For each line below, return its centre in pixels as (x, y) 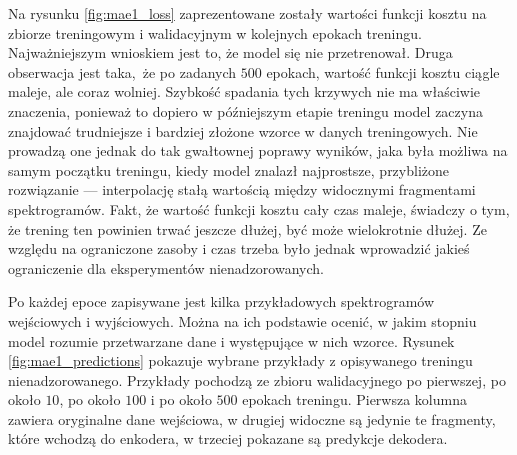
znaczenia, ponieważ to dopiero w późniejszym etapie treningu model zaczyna (245, 110)
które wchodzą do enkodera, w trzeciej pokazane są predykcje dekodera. (228, 438)
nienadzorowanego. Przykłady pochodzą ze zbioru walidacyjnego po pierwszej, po (257, 379)
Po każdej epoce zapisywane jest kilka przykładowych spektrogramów (221, 301)
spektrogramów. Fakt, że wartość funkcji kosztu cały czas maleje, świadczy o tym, (259, 208)
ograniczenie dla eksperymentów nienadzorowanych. (166, 267)
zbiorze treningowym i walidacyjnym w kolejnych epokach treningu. (215, 32)
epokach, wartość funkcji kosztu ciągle (383, 71)
